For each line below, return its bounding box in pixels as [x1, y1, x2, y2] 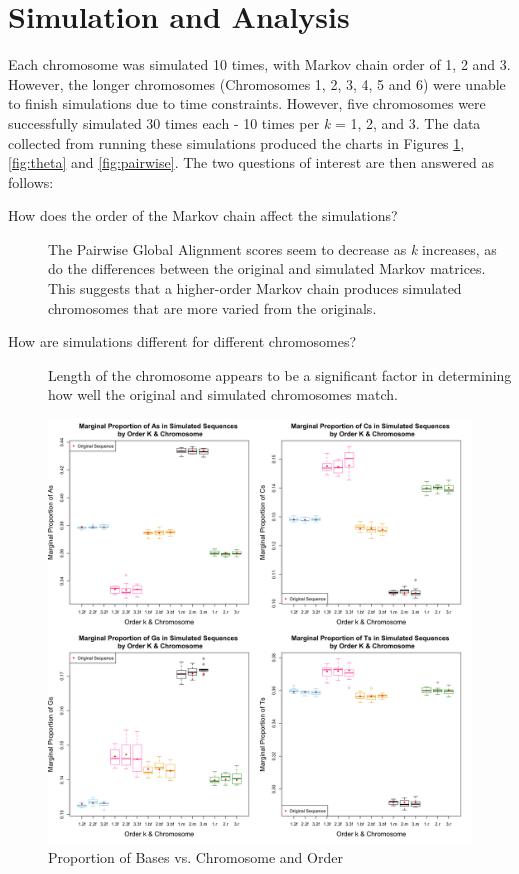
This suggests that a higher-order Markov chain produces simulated [48, 278, 462, 299]
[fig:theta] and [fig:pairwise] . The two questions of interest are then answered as [8, 152, 494, 173]
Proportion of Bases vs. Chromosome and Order [48, 846, 343, 867]
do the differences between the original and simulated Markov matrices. [48, 258, 486, 279]
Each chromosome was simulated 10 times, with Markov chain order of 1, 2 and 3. [8, 54, 511, 75]
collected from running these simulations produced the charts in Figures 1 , [8, 132, 465, 153]
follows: [8, 171, 54, 192]
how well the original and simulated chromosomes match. [48, 384, 398, 405]
